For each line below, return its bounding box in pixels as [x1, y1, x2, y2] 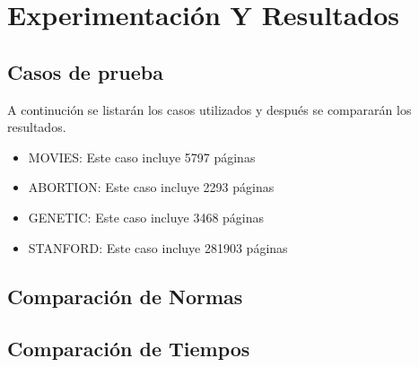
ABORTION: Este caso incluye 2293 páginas [28, 178, 275, 197]
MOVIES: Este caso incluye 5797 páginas [28, 147, 256, 166]
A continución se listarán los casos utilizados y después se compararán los [7, 100, 412, 118]
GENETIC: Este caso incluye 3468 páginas [28, 207, 265, 226]
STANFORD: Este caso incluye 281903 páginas [28, 238, 288, 257]
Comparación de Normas [7, 282, 243, 310]
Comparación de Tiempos [7, 335, 250, 363]
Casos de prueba [7, 57, 163, 85]
